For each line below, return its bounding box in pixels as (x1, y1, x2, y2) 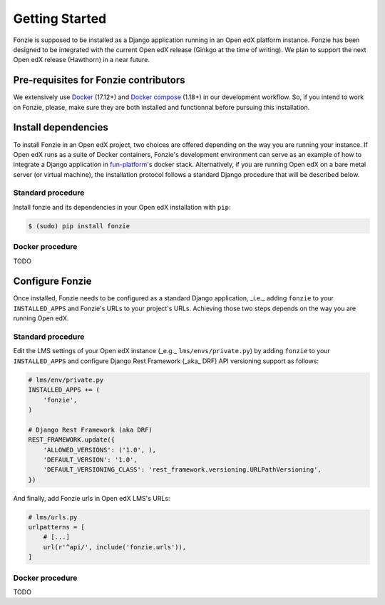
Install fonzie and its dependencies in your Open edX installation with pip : (13, 203, 231, 211)
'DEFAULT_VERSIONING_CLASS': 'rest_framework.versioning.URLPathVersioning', (43, 466, 322, 474)
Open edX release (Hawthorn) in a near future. (13, 56, 150, 64)
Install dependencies (13, 121, 108, 133)
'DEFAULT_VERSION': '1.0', (43, 455, 138, 464)
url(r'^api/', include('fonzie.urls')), (43, 543, 187, 551)
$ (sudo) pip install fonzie (28, 222, 130, 230)
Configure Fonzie (13, 275, 92, 288)
